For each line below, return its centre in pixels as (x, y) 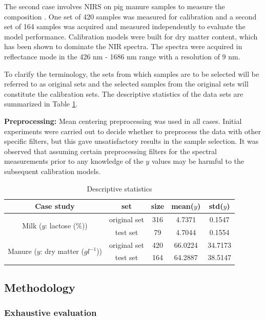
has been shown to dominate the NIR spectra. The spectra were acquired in (123, 46)
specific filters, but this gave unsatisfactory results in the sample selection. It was (131, 141)
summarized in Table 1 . (41, 104)
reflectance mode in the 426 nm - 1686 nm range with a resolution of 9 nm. (122, 56)
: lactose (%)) (66, 226)
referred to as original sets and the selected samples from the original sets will (126, 84)
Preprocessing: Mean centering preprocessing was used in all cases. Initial (123, 121)
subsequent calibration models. (53, 171)
